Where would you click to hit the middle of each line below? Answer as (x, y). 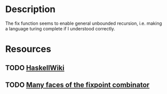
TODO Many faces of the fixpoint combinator (77, 85)
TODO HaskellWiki (35, 67)
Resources (28, 49)
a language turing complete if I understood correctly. (60, 28)
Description (30, 9)
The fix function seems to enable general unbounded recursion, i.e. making (84, 23)
